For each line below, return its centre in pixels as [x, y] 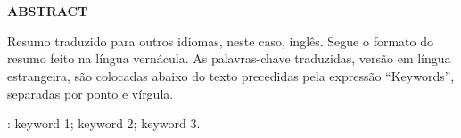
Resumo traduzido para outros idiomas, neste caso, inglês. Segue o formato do [220, 41]
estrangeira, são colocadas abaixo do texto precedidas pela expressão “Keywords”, [231, 75]
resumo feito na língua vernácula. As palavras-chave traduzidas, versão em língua [229, 58]
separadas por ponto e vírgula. [91, 93]
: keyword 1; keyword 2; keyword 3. [104, 123]
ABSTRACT [48, 11]
